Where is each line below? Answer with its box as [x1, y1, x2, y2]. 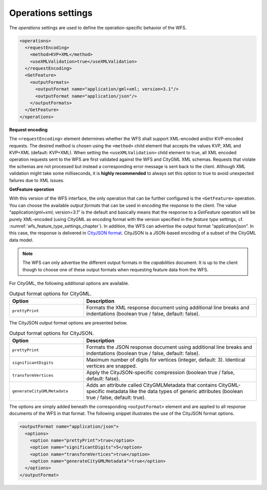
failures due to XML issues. [9, 177, 65, 183]
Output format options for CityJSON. [9, 329, 94, 336]
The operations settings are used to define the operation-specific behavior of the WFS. [9, 25, 187, 31]
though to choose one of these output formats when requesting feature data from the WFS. [22, 267, 209, 272]
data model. [9, 237, 34, 243]
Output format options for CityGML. [9, 290, 92, 297]
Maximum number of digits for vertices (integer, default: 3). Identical [86, 356, 246, 363]
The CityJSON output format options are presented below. [9, 320, 128, 326]
